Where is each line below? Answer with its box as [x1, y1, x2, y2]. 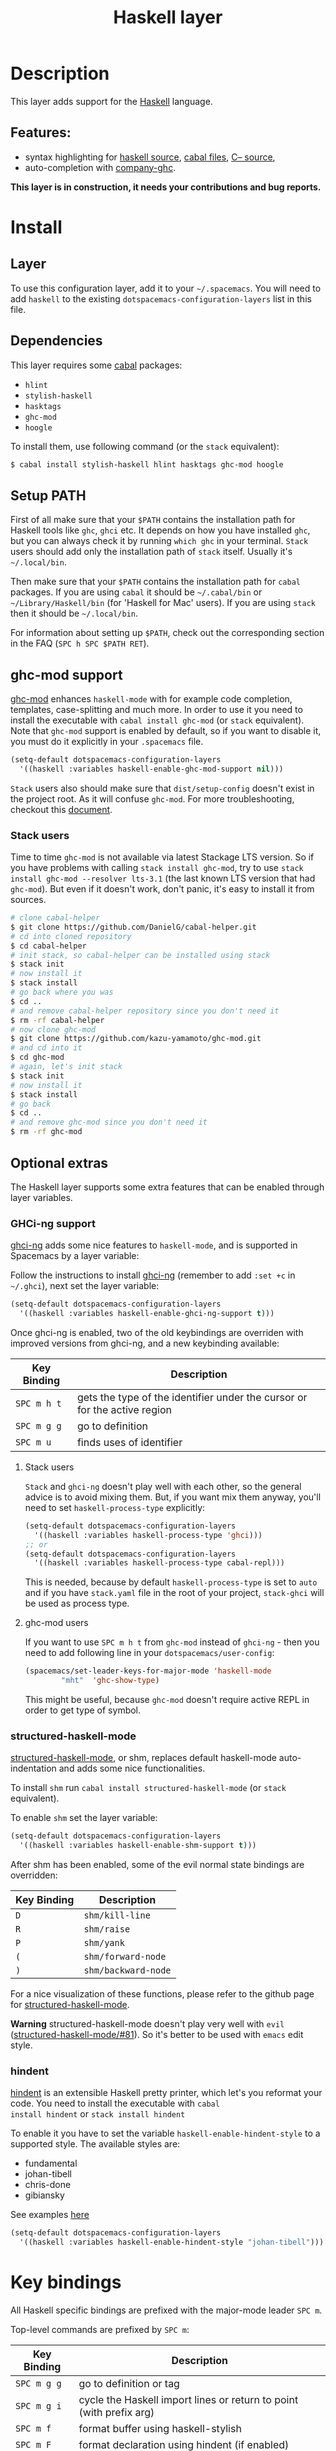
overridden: [10, 1869, 58, 1881]
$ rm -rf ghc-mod [10, 1127, 83, 1137]
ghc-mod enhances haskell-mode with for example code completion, [10, 693, 293, 705]
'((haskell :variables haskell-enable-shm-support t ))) [19, 1841, 257, 1851]
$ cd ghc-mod [10, 1052, 65, 1063]
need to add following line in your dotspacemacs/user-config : [24, 1647, 275, 1659]
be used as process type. [24, 1597, 130, 1610]
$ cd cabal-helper [10, 941, 87, 951]
